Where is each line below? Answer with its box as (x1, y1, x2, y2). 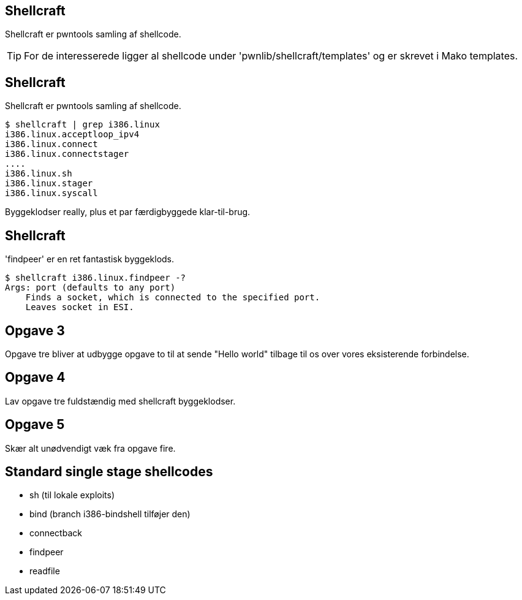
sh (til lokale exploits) (29, 490, 115, 501)
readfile (29, 566, 60, 577)
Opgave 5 (5, 417, 65, 433)
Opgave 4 (5, 370, 66, 385)
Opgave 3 (5, 322, 65, 338)
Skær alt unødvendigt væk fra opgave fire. (5, 442, 176, 454)
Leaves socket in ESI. (25, 302, 134, 313)
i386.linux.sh (5, 169, 72, 179)
